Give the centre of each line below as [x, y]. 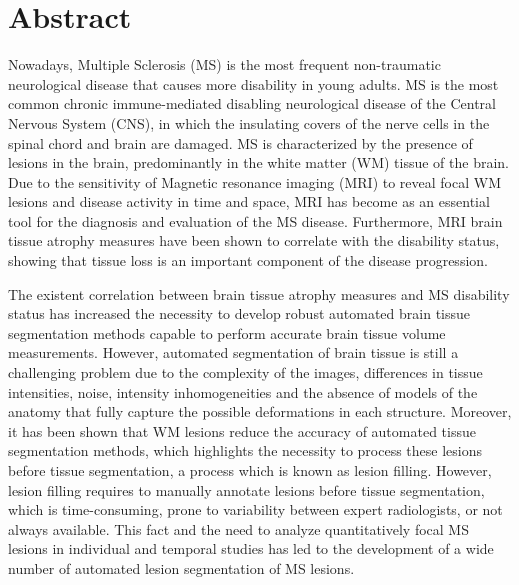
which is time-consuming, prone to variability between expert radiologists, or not [255, 509]
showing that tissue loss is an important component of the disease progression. [248, 260]
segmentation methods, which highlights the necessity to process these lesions [245, 450]
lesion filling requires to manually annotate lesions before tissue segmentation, [246, 489]
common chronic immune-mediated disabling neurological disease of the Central [252, 103]
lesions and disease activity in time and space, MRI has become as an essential [249, 201]
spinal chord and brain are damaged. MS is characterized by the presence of [240, 142]
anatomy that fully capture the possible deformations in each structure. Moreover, [260, 411]
